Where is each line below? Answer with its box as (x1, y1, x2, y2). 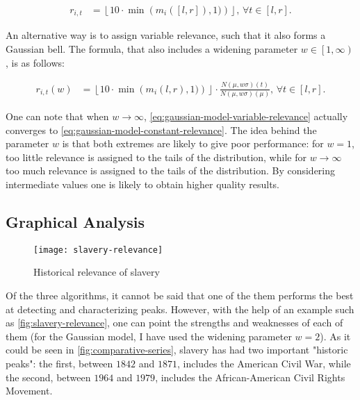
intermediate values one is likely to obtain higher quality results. (6, 176, 279, 191)
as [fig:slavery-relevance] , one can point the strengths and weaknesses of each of (6, 315, 343, 330)
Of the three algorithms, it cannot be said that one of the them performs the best (6, 287, 354, 302)
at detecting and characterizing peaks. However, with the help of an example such (6, 301, 354, 316)
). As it (320, 328, 351, 343)
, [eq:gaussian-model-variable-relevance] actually (143, 108, 348, 123)
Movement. (6, 383, 53, 398)
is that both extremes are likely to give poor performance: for (62, 136, 324, 151)
